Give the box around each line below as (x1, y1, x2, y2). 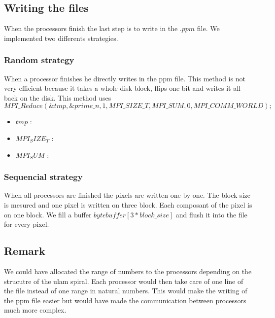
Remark (4, 243, 45, 258)
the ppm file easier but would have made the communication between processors (4, 295, 246, 305)
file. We (197, 23, 220, 34)
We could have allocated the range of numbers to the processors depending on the (4, 266, 252, 276)
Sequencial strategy (4, 171, 83, 183)
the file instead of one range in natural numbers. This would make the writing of (4, 285, 247, 296)
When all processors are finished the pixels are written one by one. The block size (4, 190, 250, 200)
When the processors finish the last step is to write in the (4, 23, 178, 34)
